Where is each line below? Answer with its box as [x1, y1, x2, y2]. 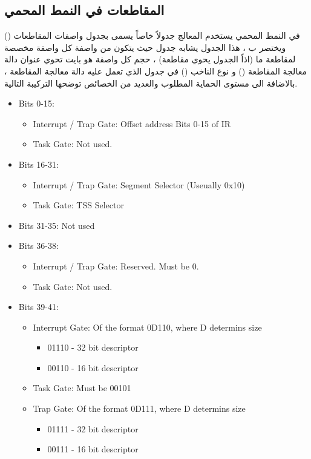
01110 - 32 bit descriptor [47, 341, 139, 354]
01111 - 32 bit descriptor [47, 422, 139, 435]
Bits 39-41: [18, 300, 59, 313]
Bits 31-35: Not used [18, 219, 95, 231]
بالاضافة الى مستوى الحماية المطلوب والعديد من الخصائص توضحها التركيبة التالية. [4, 76, 298, 89]
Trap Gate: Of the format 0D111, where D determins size [33, 402, 246, 415]
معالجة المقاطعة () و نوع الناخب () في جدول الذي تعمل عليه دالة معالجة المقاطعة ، [4, 64, 307, 77]
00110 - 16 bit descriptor [47, 361, 139, 374]
